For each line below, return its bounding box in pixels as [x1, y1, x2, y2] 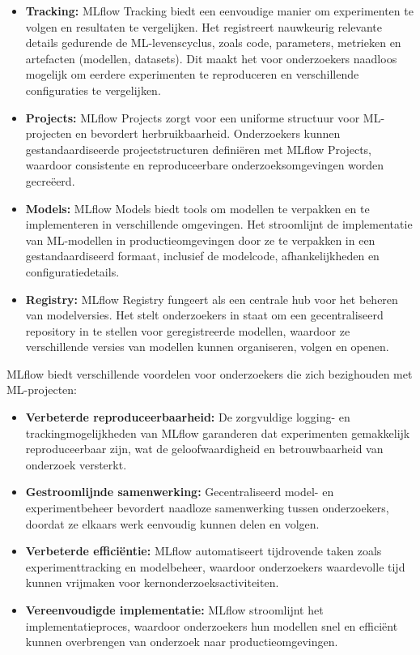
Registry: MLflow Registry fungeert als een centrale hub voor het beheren [25, 290, 398, 307]
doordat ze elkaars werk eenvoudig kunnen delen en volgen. [25, 515, 320, 532]
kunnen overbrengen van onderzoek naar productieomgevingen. [25, 633, 338, 650]
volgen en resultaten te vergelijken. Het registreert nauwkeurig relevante [25, 18, 383, 35]
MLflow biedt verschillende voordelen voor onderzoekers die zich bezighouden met [6, 365, 413, 382]
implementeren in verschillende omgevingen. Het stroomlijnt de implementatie [25, 216, 413, 233]
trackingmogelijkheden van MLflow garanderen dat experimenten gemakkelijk [25, 424, 410, 441]
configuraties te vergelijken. [25, 81, 161, 98]
